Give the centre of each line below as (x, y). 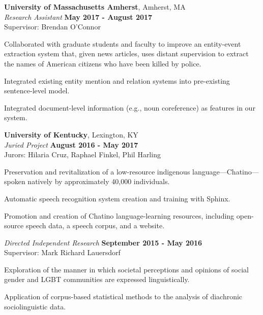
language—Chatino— (226, 171)
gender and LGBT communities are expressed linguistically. (97, 279)
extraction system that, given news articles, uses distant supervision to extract (126, 54)
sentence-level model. (37, 91)
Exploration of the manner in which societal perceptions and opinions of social (126, 269)
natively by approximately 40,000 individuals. (99, 181)
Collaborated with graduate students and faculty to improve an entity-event (123, 43)
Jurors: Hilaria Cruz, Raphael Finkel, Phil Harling (82, 154)
